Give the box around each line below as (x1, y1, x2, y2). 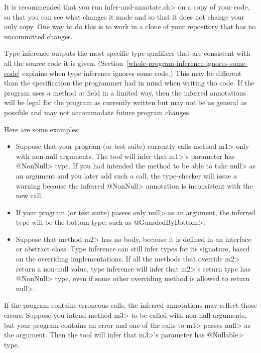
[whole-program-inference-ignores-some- (126, 57, 248, 68)
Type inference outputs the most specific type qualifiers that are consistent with (4, 48, 250, 58)
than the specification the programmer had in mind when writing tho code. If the (4, 77, 254, 88)
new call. (16, 190, 43, 201)
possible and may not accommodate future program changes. (4, 107, 191, 117)
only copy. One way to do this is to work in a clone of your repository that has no (4, 21, 256, 32)
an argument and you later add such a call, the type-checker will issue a (16, 170, 237, 181)
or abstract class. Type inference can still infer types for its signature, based (16, 243, 250, 254)
